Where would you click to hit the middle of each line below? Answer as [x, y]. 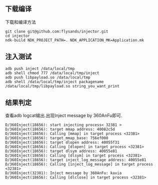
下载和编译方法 [20, 22]
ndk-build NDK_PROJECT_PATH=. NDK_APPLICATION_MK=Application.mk [74, 40]
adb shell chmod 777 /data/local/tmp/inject [52, 73]
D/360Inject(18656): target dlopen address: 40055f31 [62, 142]
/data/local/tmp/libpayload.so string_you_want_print [62, 86]
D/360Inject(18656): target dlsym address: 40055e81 [61, 151]
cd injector [17, 36]
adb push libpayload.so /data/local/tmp [48, 77]
